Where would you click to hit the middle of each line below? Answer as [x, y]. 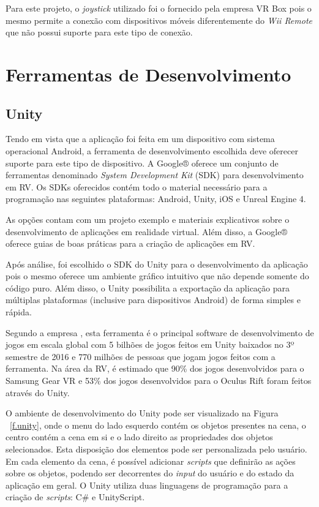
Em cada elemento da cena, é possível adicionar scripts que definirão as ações [151, 461]
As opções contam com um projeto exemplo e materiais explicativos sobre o [148, 219]
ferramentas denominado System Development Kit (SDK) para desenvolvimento [155, 175]
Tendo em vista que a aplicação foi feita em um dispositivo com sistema [140, 139]
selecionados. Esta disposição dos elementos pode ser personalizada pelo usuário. [156, 449]
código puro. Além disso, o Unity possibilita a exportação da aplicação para [148, 287]
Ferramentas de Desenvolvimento [148, 74]
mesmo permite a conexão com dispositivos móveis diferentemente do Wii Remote [159, 20]
